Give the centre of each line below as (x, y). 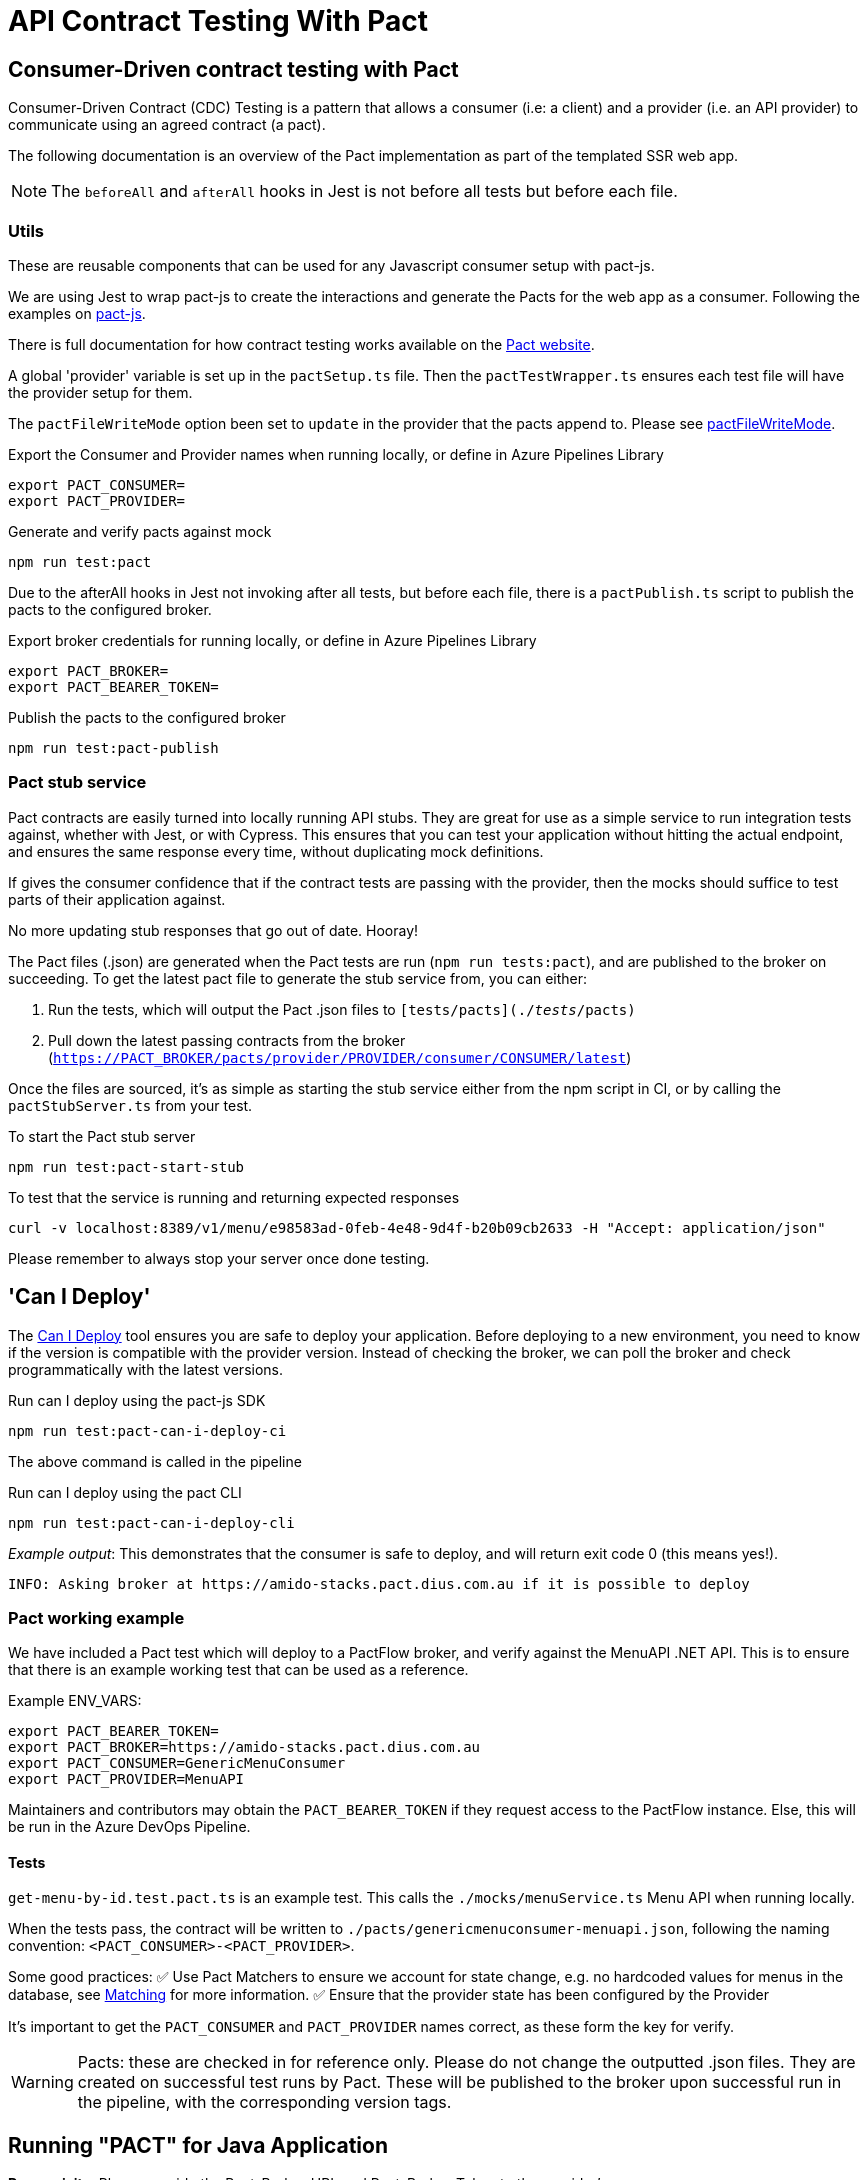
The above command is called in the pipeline (155, 1461)
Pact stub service (77, 782)
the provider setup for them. (100, 392)
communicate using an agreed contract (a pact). (167, 125)
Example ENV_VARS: (75, 1701)
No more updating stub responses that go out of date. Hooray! (213, 930)
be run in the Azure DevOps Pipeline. (129, 1827)
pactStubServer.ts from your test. (130, 1105)
